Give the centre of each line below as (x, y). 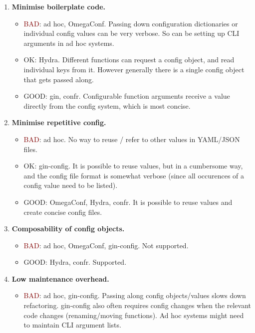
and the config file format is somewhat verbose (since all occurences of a (134, 175)
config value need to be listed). (71, 185)
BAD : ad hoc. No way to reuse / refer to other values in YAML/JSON (132, 139)
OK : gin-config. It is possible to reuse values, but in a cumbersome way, (133, 166)
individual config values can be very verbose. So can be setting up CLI (131, 33)
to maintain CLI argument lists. (72, 325)
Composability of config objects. (68, 229)
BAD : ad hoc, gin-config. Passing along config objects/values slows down (135, 295)
